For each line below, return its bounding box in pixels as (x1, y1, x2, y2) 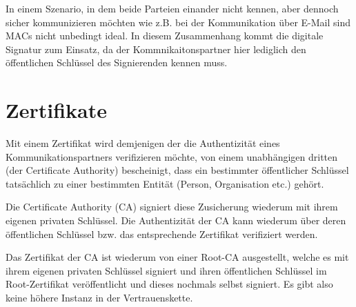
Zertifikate (6, 96, 107, 124)
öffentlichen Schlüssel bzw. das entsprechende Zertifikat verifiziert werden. (6, 226, 318, 241)
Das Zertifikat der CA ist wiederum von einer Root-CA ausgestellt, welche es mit (6, 250, 349, 264)
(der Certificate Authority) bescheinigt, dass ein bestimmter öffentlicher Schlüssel (6, 163, 349, 177)
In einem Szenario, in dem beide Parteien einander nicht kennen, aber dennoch (6, 1, 339, 15)
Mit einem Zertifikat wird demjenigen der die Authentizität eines (6, 136, 280, 150)
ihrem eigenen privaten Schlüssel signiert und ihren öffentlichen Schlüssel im (6, 263, 327, 277)
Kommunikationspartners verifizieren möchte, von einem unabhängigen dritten (6, 149, 338, 164)
